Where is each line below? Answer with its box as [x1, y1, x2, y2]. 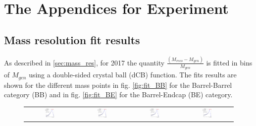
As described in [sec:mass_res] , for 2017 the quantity [4, 57, 165, 67]
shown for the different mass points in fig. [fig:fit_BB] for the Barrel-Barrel [4, 79, 232, 90]
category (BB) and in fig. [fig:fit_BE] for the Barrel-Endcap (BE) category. [4, 89, 233, 100]
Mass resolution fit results [4, 32, 140, 47]
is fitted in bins [206, 57, 253, 67]
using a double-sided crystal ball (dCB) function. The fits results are [29, 69, 237, 80]
